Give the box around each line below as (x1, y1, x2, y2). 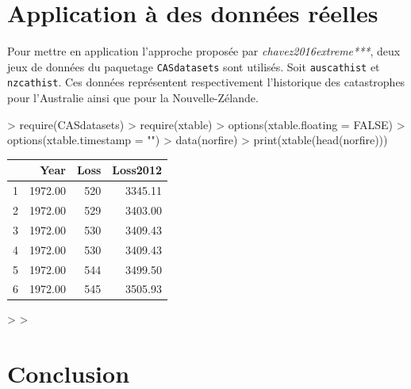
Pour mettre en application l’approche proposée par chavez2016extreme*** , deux (7, 43, 401, 59)
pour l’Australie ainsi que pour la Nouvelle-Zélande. (7, 90, 259, 106)
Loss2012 (112, 162, 163, 178)
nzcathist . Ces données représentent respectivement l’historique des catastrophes (7, 74, 405, 90)
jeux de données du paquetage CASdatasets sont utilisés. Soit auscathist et (7, 58, 380, 74)
